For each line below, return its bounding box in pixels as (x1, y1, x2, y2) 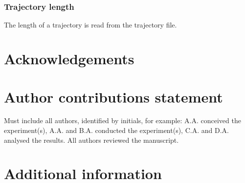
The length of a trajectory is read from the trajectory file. (4, 20, 177, 30)
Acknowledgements (4, 49, 134, 68)
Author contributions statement (4, 87, 223, 107)
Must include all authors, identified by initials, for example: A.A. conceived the (4, 115, 241, 126)
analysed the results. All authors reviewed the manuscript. (4, 134, 179, 145)
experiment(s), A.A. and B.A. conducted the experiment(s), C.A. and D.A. (4, 125, 229, 135)
